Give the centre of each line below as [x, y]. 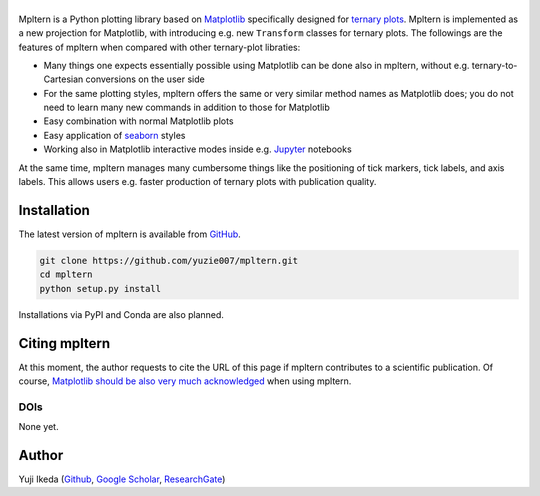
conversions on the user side [145, 79]
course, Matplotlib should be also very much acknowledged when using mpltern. [185, 381]
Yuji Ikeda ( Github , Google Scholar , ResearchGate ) [122, 479]
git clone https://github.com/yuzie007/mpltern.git [169, 260]
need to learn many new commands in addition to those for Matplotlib [186, 107]
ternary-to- [494, 65]
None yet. [38, 427]
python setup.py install [100, 288]
